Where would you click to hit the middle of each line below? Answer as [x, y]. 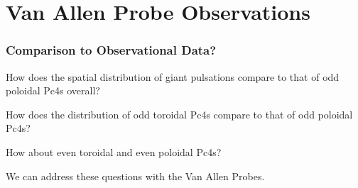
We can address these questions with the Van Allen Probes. [135, 176]
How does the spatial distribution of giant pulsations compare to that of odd [173, 76]
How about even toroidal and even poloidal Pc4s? [114, 151]
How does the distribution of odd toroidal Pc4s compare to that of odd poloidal [179, 114]
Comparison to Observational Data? [111, 50]
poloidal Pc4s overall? [53, 90]
